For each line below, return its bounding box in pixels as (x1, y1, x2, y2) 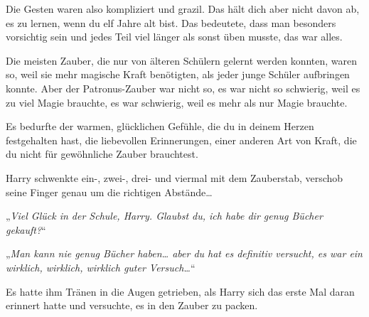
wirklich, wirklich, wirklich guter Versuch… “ (6, 259, 196, 274)
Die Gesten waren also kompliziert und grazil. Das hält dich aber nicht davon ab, (6, 1, 360, 16)
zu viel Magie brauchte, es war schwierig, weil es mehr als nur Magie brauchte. (6, 95, 348, 109)
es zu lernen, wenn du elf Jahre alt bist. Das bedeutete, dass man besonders (6, 15, 336, 30)
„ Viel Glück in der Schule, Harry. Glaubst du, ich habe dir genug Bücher (6, 208, 323, 223)
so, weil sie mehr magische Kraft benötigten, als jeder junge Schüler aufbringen (6, 67, 350, 82)
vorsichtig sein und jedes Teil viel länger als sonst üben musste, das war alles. (6, 29, 343, 44)
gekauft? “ (6, 222, 46, 237)
